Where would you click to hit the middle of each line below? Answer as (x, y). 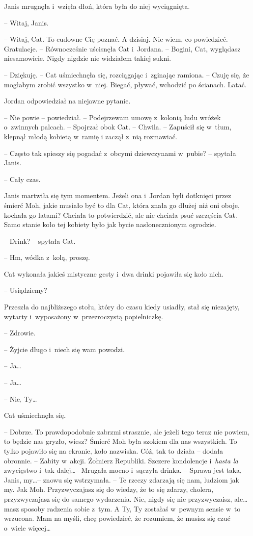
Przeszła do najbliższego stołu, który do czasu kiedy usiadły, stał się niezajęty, (122, 307)
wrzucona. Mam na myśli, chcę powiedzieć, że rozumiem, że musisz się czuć (117, 518)
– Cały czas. (22, 179)
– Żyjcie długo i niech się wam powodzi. (64, 349)
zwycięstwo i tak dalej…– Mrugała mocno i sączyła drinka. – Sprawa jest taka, (123, 470)
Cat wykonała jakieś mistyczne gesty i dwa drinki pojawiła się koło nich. (114, 273)
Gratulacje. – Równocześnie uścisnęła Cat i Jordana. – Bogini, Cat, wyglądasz (122, 48)
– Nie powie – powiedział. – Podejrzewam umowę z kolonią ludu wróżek (112, 117)
